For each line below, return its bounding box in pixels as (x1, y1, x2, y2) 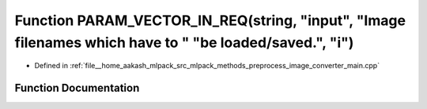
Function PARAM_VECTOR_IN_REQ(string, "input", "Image (14, 12, 406, 29)
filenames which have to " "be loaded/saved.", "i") (14, 34, 354, 51)
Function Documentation (14, 82, 140, 95)
